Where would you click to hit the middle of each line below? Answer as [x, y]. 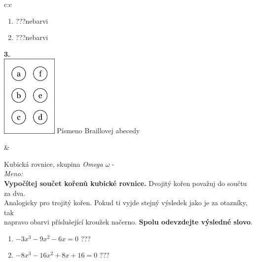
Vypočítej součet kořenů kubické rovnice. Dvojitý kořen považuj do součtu [126, 183]
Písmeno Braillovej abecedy [98, 131]
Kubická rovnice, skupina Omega [54, 164]
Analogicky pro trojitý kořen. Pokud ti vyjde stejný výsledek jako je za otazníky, [126, 203]
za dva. [15, 193]
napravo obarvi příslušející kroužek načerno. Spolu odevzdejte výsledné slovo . [128, 222]
